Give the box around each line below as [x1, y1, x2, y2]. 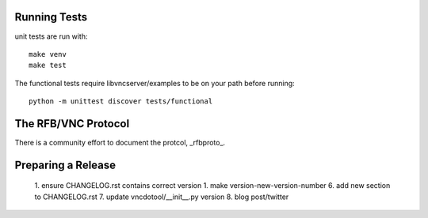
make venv [29, 50, 67, 58]
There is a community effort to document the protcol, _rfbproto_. [14, 137, 226, 147]
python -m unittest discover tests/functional [29, 97, 213, 106]
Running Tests [14, 10, 87, 24]
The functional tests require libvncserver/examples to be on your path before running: [14, 78, 295, 88]
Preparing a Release [14, 158, 117, 171]
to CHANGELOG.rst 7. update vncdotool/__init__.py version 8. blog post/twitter [34, 192, 289, 201]
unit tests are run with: [14, 32, 88, 41]
